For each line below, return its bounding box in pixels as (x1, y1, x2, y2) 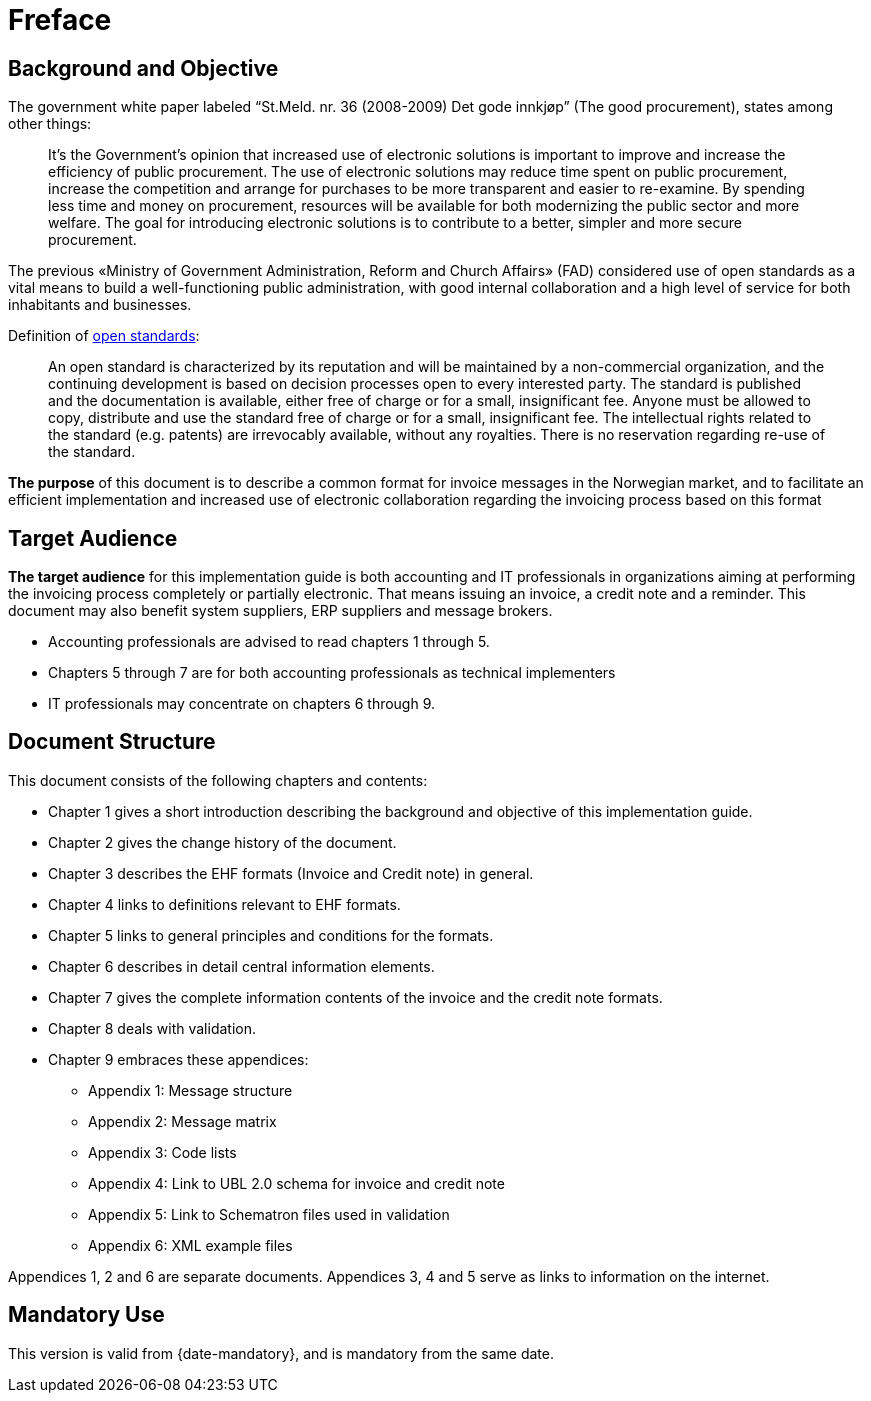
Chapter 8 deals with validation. (48, 1019, 256, 1037)
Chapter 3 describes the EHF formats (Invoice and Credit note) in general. (48, 864, 534, 882)
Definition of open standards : (8, 327, 200, 345)
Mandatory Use (8, 1302, 165, 1328)
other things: (8, 115, 92, 133)
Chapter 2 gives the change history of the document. (48, 833, 397, 851)
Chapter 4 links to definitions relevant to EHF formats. (48, 895, 401, 913)
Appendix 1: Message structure (88, 1081, 293, 1099)
